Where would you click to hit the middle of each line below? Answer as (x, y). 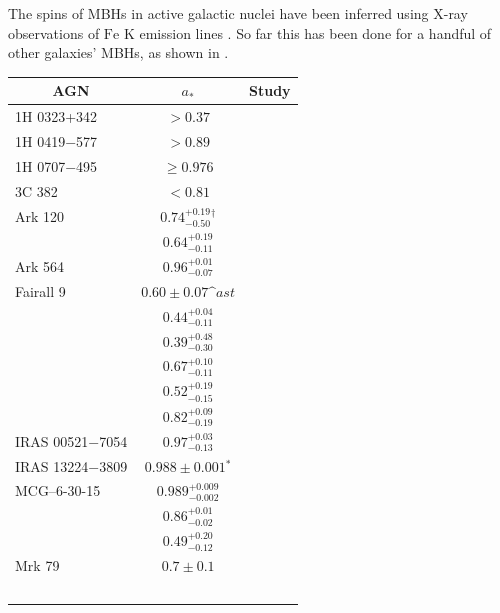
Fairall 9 (40, 290)
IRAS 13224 (52, 465)
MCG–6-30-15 (58, 490)
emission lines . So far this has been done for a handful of (315, 32)
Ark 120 (40, 215)
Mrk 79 (37, 564)
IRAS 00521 (52, 440)
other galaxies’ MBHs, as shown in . (118, 52)
